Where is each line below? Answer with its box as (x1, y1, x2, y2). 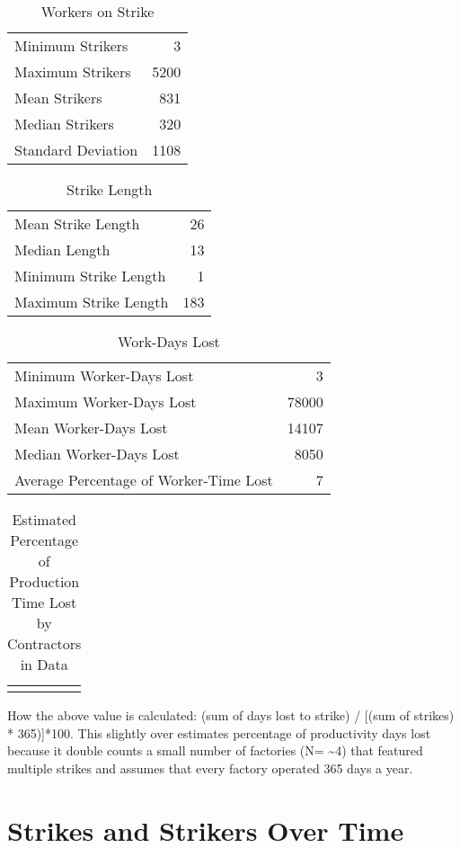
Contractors (7, 633, 82, 654)
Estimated (12, 509, 76, 530)
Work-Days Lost (118, 331, 220, 352)
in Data (20, 654, 68, 674)
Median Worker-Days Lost (14, 443, 180, 464)
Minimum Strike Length (14, 265, 166, 286)
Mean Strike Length (14, 213, 140, 234)
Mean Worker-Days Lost (14, 417, 168, 438)
